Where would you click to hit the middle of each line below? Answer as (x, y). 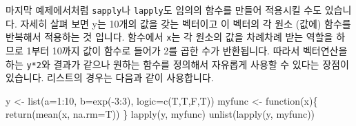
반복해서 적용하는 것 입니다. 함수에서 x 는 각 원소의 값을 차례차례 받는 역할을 (169, 37)
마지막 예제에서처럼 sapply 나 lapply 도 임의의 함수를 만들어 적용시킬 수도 (164, 10)
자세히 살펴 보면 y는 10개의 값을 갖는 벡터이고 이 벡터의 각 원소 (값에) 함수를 (186, 23)
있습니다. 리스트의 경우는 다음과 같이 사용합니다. (110, 77)
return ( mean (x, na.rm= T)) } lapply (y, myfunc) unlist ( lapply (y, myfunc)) (160, 114)
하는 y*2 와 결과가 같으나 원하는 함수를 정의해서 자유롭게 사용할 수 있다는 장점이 (177, 64)
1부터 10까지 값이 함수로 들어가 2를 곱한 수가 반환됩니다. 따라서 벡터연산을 (187, 50)
